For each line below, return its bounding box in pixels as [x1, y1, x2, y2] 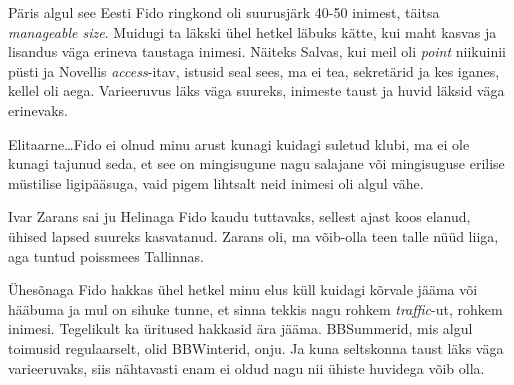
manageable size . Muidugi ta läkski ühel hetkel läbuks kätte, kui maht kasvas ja [8, 21, 497, 42]
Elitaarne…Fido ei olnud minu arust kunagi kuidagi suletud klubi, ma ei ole [8, 133, 470, 154]
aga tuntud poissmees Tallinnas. [8, 245, 204, 266]
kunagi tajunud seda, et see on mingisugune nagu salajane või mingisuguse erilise [8, 153, 505, 174]
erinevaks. [8, 99, 69, 120]
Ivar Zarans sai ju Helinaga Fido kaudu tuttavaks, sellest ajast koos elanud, [8, 206, 471, 227]
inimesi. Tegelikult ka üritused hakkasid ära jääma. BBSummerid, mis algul [8, 318, 473, 339]
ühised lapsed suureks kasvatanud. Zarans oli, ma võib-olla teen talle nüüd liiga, [8, 225, 499, 246]
